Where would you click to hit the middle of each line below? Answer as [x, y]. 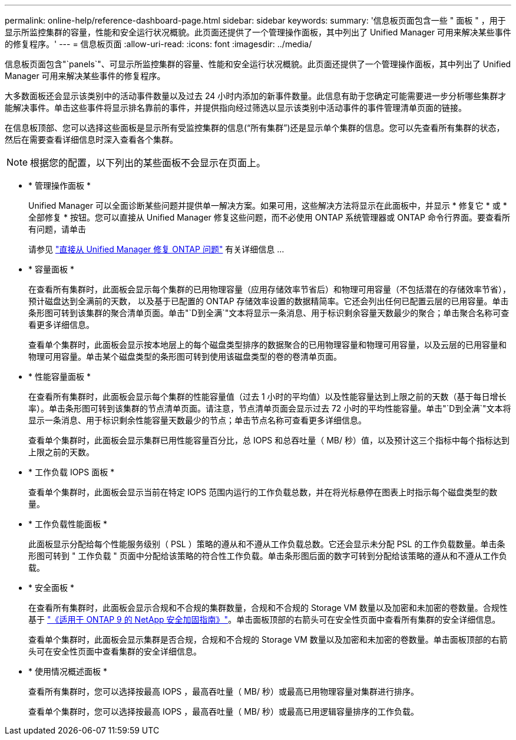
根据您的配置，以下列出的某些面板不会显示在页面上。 [148, 163]
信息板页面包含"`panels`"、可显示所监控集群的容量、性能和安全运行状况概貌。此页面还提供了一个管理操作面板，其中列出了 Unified [258, 64]
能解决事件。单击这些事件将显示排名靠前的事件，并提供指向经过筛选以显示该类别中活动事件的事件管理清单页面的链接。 [236, 108]
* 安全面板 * [51, 588]
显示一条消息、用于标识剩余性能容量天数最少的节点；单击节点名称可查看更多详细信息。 [197, 420]
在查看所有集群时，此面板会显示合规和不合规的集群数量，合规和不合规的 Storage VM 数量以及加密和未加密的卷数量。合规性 [268, 608]
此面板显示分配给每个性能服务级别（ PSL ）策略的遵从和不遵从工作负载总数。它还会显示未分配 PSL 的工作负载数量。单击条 [267, 544]
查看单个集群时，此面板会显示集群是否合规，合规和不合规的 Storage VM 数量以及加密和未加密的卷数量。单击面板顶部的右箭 [268, 639]
